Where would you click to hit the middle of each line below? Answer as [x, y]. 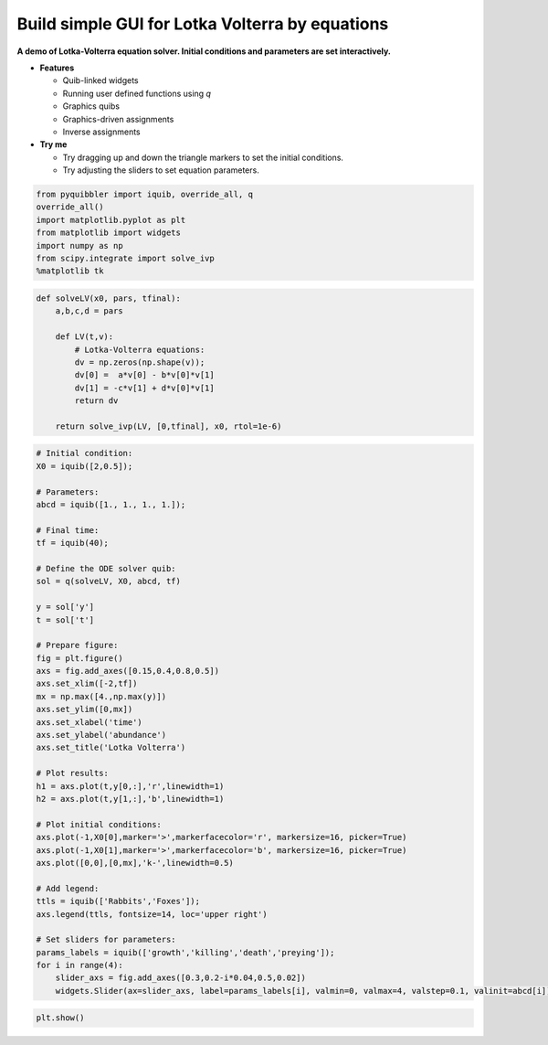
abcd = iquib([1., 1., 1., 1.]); [111, 505]
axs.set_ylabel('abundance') [101, 735]
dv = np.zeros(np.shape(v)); [140, 362]
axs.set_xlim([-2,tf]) [87, 684]
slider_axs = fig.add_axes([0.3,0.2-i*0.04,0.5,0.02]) [180, 978]
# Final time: [68, 530]
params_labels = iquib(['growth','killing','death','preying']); [185, 952]
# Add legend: [68, 888]
